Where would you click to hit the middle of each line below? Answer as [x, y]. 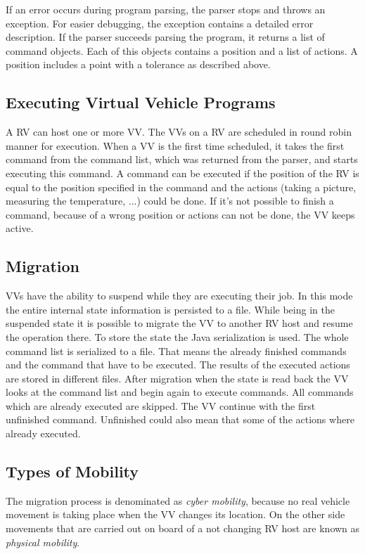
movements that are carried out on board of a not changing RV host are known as [183, 528]
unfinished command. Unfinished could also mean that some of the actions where [180, 419]
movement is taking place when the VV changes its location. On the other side [175, 514]
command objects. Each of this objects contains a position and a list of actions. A [182, 50]
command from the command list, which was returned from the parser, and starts [182, 159]
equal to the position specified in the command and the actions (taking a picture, [181, 187]
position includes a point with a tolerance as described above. [138, 64]
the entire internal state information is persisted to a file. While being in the [170, 309]
